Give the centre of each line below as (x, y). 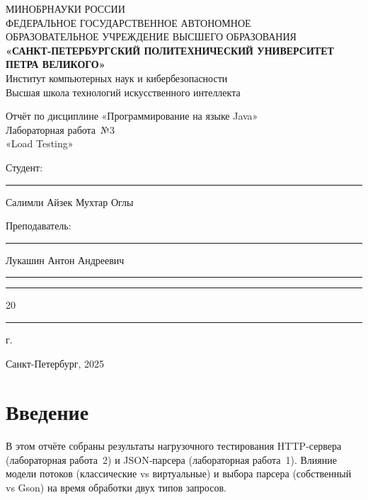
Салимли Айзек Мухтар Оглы (70, 201)
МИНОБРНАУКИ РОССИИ (65, 8)
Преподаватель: (39, 226)
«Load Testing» (40, 143)
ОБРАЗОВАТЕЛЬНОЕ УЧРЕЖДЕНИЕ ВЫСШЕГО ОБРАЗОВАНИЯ (151, 36)
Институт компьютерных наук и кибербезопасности (117, 78)
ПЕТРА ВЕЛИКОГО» (56, 64)
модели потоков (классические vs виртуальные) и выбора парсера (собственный (179, 473)
